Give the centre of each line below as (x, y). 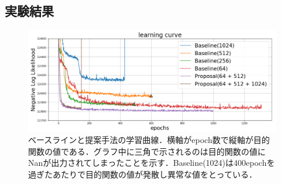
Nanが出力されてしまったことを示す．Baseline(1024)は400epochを (152, 163)
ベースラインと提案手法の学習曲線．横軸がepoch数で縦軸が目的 (149, 140)
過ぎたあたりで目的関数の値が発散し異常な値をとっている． (143, 174)
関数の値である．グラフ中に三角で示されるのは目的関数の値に (147, 151)
